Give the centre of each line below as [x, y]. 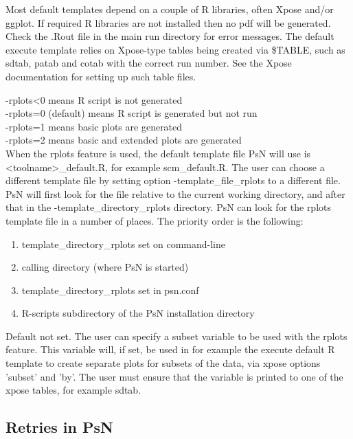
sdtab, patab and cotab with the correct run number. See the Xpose [149, 63]
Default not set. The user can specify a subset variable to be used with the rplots [176, 336]
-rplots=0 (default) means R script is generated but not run [132, 113]
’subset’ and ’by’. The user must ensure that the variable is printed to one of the [174, 376]
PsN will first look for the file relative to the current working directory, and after [175, 193]
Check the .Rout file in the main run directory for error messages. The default [170, 36]
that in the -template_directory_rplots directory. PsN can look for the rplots [169, 207]
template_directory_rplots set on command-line [124, 244]
